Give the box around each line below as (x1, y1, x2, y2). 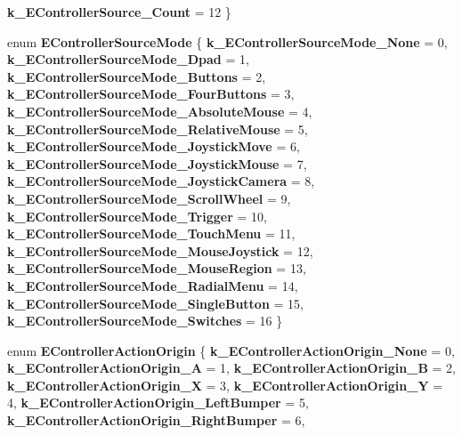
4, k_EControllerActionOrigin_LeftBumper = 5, (7, 393, 309, 412)
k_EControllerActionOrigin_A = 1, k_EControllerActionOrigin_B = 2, (7, 358, 456, 377)
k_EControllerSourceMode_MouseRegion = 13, (7, 259, 306, 278)
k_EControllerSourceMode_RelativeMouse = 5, (7, 119, 308, 138)
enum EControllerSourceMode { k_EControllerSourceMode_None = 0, (7, 32, 448, 51)
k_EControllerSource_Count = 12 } (7, 3, 231, 20)
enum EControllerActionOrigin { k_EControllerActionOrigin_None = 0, (7, 341, 455, 359)
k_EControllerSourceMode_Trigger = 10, (7, 206, 267, 225)
